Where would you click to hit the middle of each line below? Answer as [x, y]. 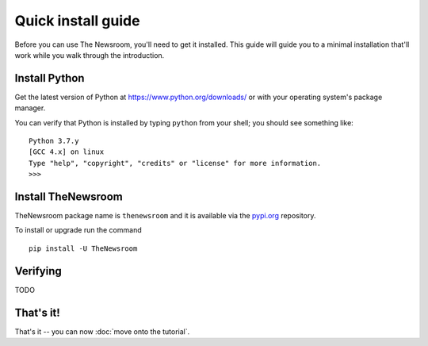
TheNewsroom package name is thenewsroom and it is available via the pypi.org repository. [165, 216]
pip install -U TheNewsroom [83, 248]
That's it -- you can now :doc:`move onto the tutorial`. [102, 331]
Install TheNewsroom [69, 197]
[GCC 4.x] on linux [67, 152]
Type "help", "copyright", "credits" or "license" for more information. [175, 163]
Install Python [50, 78]
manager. [30, 108]
